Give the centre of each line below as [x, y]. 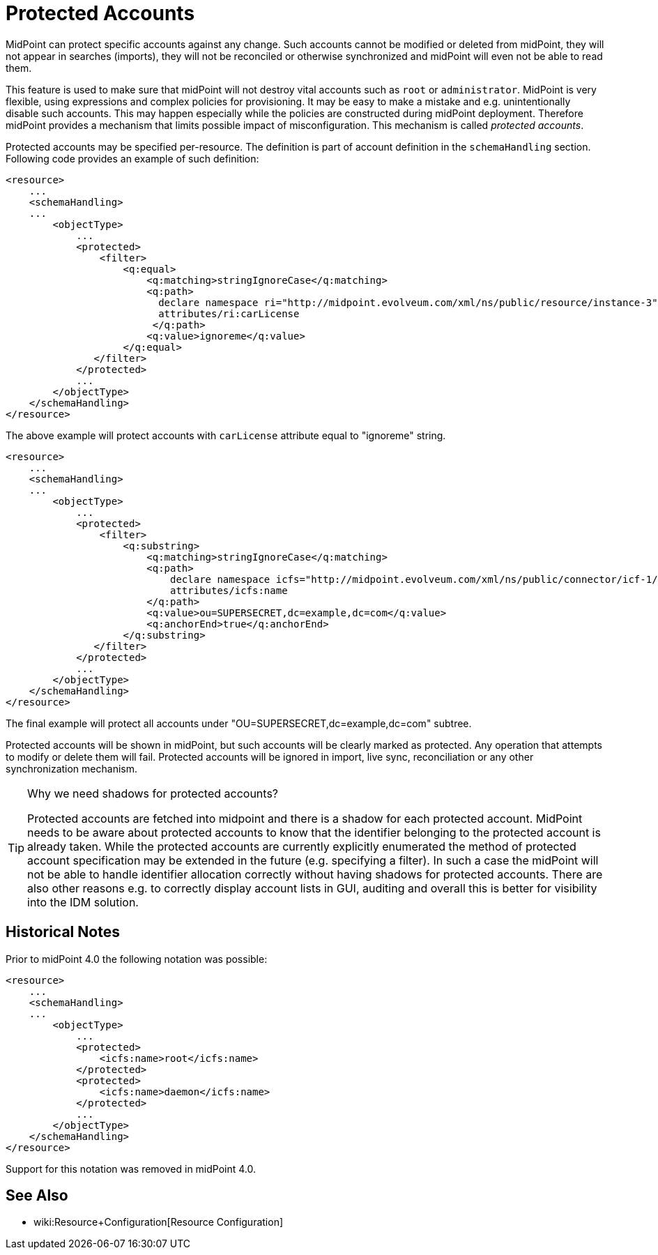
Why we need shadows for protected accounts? [153, 793]
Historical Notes [63, 932]
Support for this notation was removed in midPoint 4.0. [131, 1169]
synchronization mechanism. [71, 768]
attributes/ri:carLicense [229, 313]
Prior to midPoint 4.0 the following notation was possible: [137, 959]
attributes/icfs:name [229, 590]
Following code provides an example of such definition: [132, 158]
